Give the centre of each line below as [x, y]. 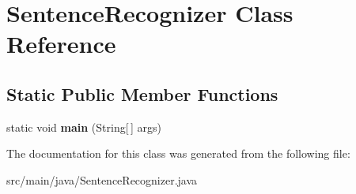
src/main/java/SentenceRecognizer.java [102, 179]
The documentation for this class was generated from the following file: [178, 153]
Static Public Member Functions [142, 93]
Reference [61, 44]
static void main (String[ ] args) [84, 127]
